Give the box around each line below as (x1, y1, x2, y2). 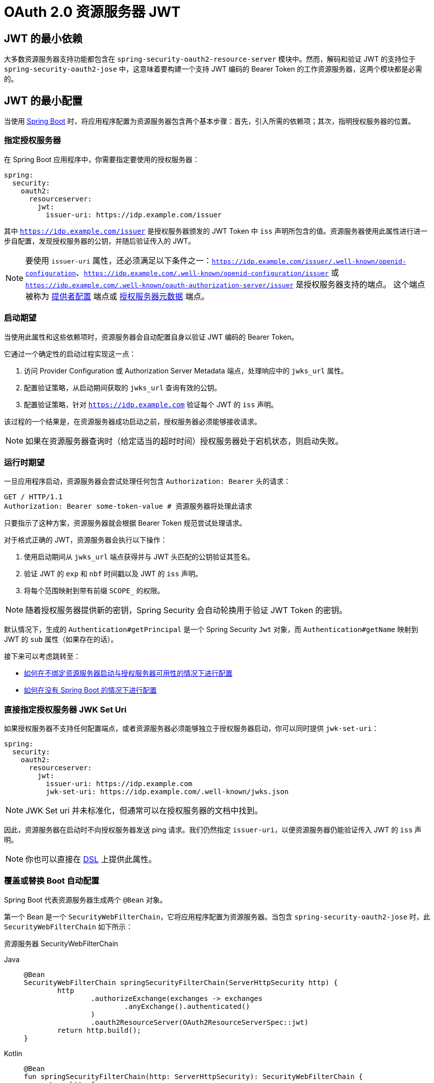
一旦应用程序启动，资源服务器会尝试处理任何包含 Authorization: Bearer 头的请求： (4, 477, 290, 486)
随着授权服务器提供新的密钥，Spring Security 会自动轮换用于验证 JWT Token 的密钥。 (25, 605, 347, 616)
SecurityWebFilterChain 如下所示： (4, 922, 133, 931)
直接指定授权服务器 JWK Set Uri (4, 704, 127, 715)
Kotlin (4, 1049, 22, 1058)
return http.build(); (57, 1026, 142, 1034)
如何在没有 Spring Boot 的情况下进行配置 (24, 686, 157, 695)
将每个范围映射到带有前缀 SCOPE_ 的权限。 (24, 586, 164, 595)
